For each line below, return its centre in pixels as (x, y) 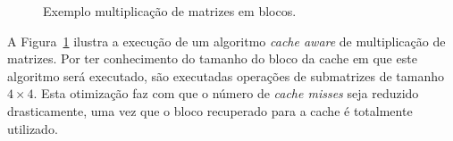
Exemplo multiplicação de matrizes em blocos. (170, 11)
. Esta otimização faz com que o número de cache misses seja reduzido (226, 93)
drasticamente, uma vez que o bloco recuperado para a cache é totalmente (210, 110)
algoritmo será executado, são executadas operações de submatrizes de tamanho (226, 75)
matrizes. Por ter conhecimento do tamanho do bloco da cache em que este (212, 58)
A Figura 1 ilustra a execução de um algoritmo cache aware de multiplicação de (226, 41)
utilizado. (33, 128)
